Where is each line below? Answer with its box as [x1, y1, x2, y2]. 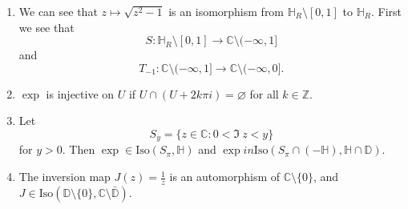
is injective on [46, 85, 115, 102]
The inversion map [18, 168, 111, 185]
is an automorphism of [169, 168, 281, 185]
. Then [62, 141, 95, 158]
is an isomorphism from [168, 3, 285, 19]
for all [249, 85, 279, 102]
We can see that [18, 3, 98, 19]
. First [371, 3, 402, 19]
